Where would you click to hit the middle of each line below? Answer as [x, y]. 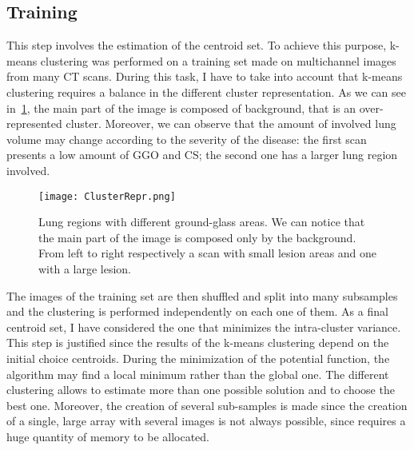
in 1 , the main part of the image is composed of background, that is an [181, 108]
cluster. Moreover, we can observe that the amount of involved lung [231, 123]
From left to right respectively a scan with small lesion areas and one [208, 253]
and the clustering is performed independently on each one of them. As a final [197, 311]
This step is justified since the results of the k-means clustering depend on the [198, 342]
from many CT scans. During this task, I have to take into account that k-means [205, 76]
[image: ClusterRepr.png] [107, 196]
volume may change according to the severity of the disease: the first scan [187, 139]
